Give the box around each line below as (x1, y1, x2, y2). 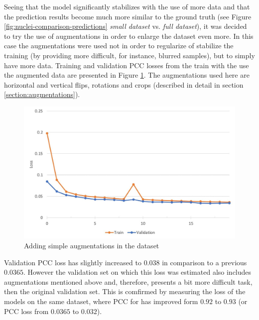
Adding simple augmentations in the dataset (24, 240, 159, 250)
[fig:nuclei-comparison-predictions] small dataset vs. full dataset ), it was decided (4, 21, 247, 31)
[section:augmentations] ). (4, 89, 80, 100)
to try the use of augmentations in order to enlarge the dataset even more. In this (4, 30, 254, 41)
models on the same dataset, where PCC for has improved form (4, 296, 198, 306)
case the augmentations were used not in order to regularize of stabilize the (4, 40, 234, 51)
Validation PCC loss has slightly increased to (4, 257, 141, 267)
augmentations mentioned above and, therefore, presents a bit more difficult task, (4, 276, 253, 287)
